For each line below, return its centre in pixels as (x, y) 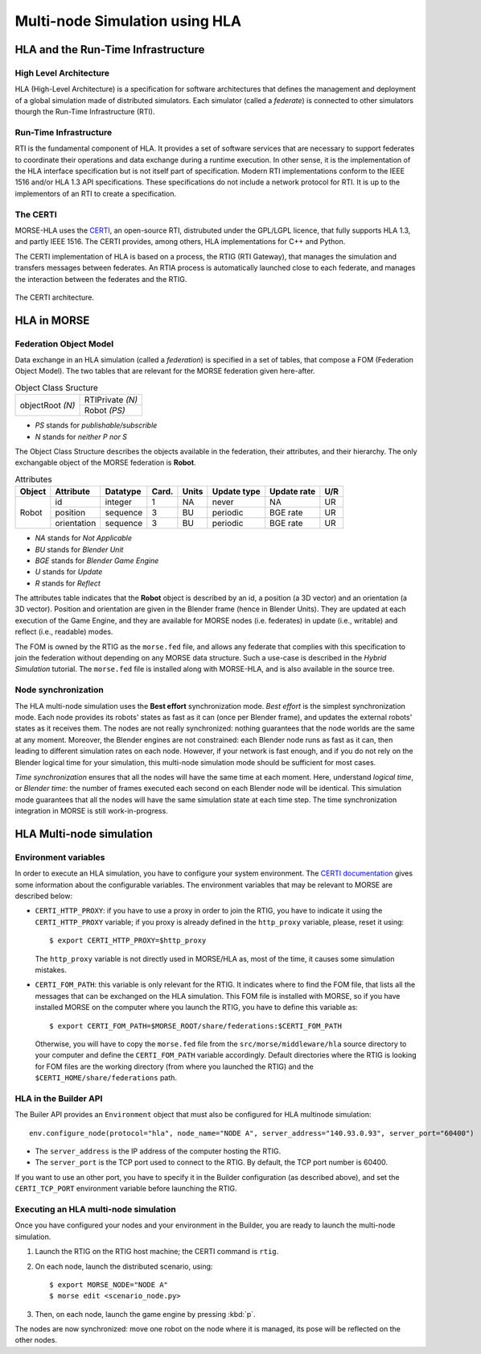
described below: (43, 896)
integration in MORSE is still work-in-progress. (91, 811)
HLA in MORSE (52, 320)
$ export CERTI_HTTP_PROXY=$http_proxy (128, 941)
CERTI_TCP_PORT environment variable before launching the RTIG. (126, 1189)
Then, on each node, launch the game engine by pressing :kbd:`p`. (146, 1314)
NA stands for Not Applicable (84, 538)
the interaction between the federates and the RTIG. (101, 279)
